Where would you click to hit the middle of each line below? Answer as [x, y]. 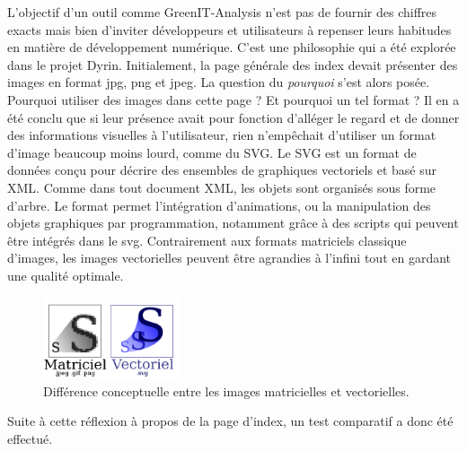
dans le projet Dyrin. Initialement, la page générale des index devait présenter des [233, 64]
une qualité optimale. [66, 275]
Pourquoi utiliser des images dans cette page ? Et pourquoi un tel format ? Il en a [233, 99]
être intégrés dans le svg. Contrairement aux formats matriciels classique [207, 240]
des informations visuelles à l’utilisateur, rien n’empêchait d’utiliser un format [222, 135]
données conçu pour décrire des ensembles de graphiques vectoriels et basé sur [222, 170]
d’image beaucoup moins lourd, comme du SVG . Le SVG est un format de [212, 152]
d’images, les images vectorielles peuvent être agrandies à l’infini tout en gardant [229, 258]
